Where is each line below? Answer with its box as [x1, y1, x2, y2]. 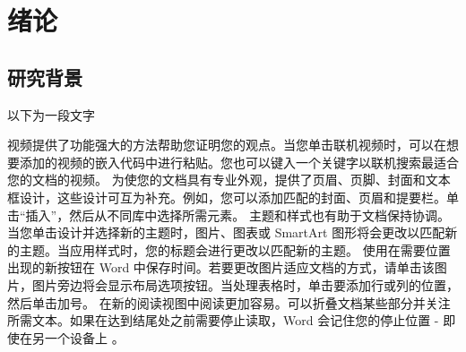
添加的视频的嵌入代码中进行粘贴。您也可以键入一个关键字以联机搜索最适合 [19, 152, 459, 171]
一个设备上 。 [44, 328, 125, 347]
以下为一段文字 [7, 105, 95, 124]
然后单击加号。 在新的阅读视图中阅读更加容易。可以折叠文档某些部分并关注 [7, 293, 451, 312]
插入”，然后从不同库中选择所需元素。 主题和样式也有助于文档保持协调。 [25, 205, 450, 224]
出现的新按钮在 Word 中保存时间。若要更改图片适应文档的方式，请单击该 [7, 258, 435, 277]
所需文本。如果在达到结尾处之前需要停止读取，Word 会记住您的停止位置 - [7, 311, 439, 330]
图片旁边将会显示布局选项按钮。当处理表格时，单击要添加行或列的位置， [31, 275, 459, 294]
